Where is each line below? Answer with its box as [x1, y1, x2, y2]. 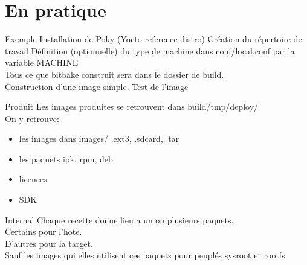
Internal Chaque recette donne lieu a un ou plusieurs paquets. [5, 213, 234, 226]
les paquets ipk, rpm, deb [19, 152, 113, 165]
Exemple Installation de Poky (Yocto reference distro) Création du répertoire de [5, 33, 302, 45]
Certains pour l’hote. [5, 225, 82, 238]
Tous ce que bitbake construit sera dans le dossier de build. [5, 68, 224, 80]
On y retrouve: [5, 112, 59, 124]
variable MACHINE [5, 56, 79, 69]
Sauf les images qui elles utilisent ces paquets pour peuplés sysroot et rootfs [5, 249, 285, 261]
